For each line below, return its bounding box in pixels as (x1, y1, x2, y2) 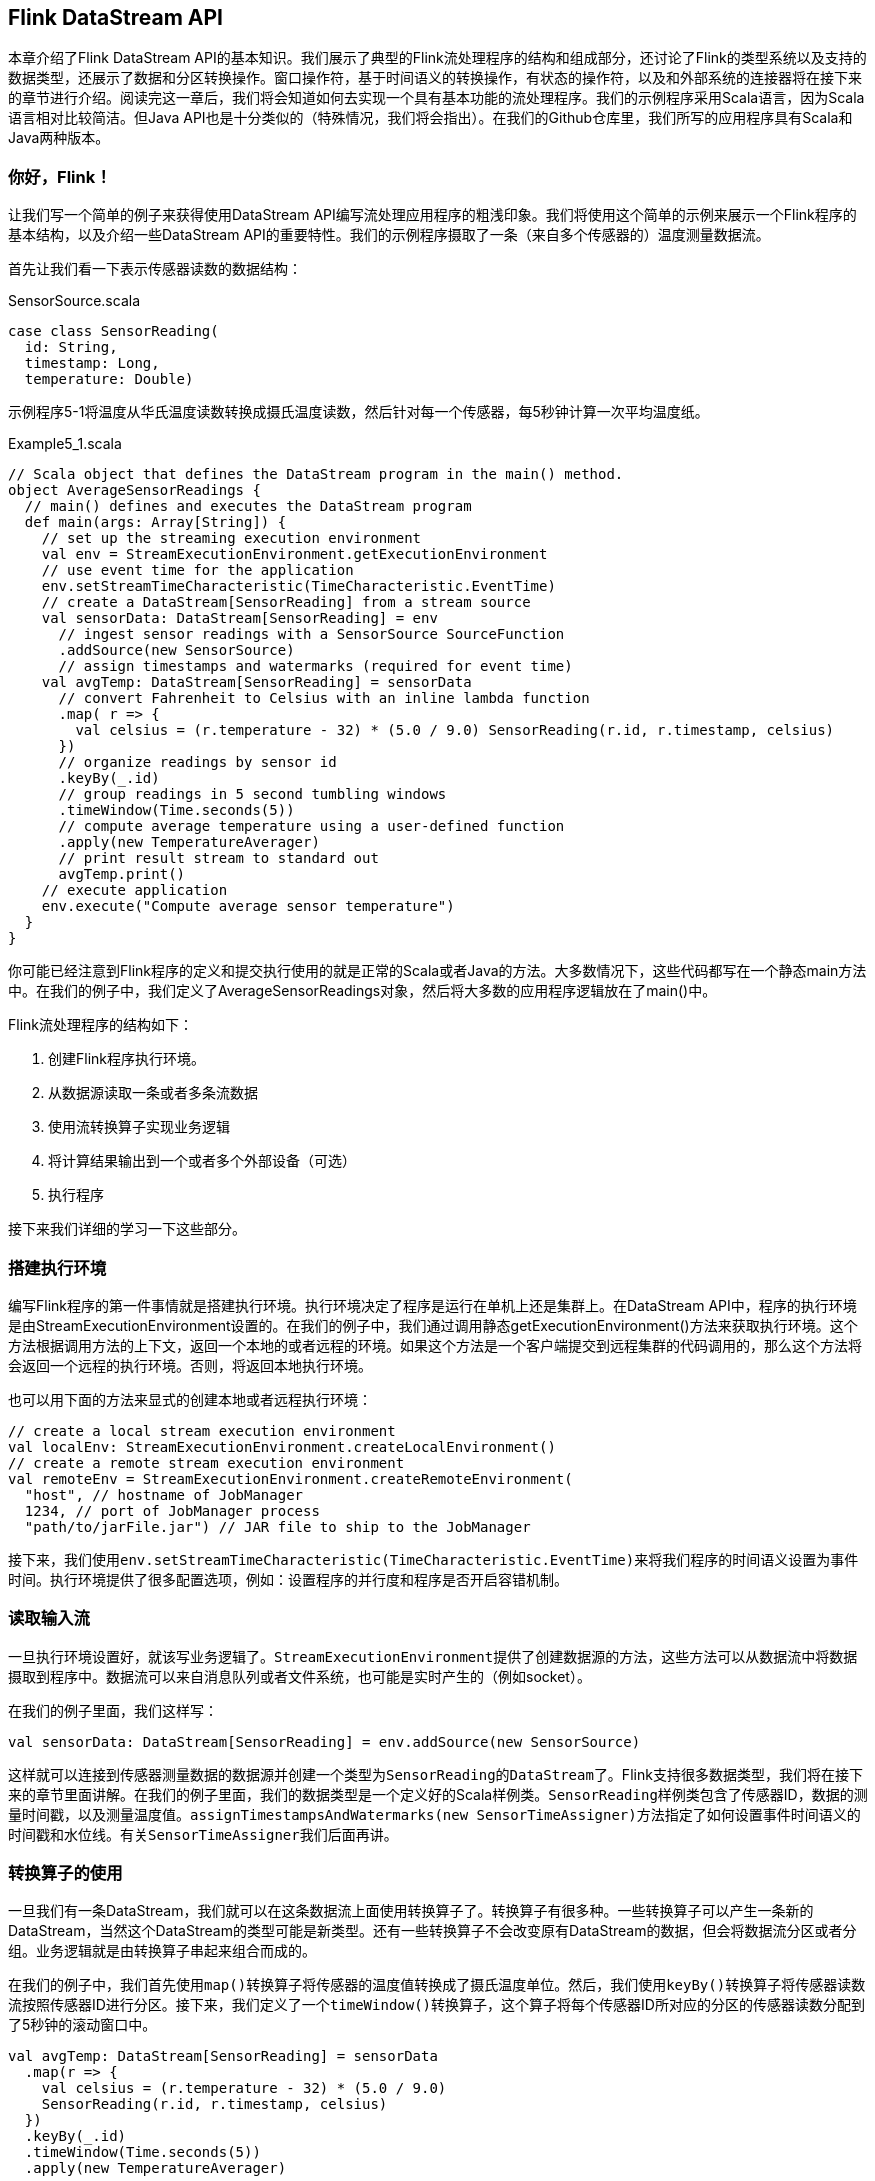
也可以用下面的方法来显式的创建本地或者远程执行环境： (8, 1390, 372, 1408)
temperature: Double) (24, 371, 194, 388)
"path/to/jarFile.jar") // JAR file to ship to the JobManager (24, 1518, 531, 1535)
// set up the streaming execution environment (41, 530, 422, 547)
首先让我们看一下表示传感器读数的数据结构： (8, 260, 302, 278)
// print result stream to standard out (58, 850, 379, 867)
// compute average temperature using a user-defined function (58, 818, 565, 835)
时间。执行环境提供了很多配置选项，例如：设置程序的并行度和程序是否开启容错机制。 (8, 1570, 568, 1588)
